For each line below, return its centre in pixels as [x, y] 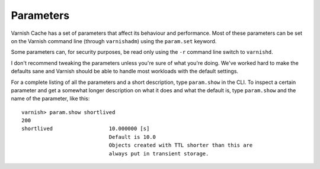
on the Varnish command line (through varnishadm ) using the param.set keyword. [114, 41]
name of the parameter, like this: [50, 99]
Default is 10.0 [132, 137]
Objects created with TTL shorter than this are [181, 145]
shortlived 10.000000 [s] [86, 129]
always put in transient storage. [159, 153]
